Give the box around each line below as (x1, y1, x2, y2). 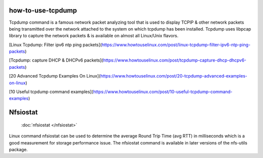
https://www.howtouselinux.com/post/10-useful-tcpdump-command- (93, 89, 233, 95)
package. (9, 147, 28, 152)
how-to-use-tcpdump (9, 6, 77, 15)
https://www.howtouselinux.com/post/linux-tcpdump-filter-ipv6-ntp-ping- (101, 42, 251, 47)
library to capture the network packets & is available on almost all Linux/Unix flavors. (9, 33, 179, 39)
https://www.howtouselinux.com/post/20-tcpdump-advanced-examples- (100, 73, 247, 79)
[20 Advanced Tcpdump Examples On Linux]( (9, 73, 101, 79)
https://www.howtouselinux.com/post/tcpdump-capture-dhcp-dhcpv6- (103, 57, 247, 63)
